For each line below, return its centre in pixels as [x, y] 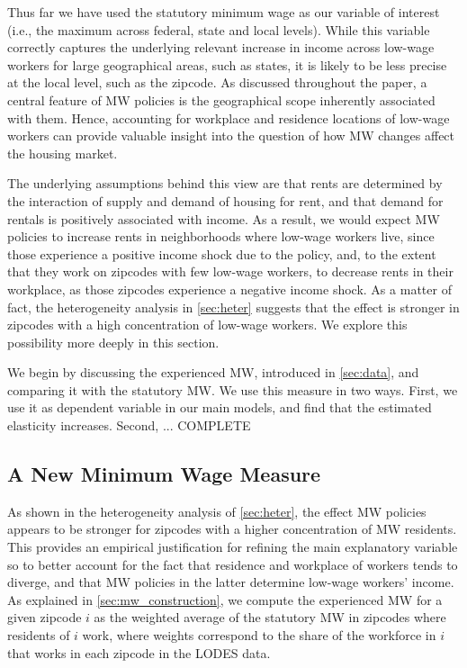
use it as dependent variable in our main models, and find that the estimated [220, 407]
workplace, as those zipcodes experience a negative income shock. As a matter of [229, 289]
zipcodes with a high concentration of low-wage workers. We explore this [207, 325]
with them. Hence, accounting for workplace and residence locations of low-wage [229, 117]
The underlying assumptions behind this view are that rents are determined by [225, 183]
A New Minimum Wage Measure [164, 474]
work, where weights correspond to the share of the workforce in [259, 635]
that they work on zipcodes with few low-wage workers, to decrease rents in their [230, 271]
